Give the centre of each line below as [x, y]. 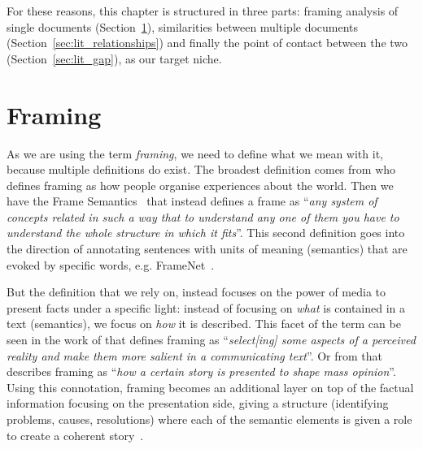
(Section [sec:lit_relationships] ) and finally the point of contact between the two [207, 43]
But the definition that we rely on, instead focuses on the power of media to [196, 292]
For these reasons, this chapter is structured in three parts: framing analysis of [203, 11]
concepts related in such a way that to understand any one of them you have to [203, 216]
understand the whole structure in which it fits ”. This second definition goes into [206, 233]
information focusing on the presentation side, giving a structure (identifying [198, 403]
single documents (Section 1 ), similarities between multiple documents [183, 26]
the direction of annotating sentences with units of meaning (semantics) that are [207, 249]
